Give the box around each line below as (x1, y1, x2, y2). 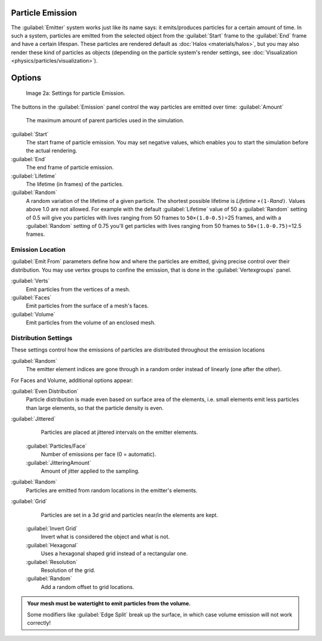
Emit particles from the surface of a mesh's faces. (26, 302, 149, 310)
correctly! (27, 619, 51, 626)
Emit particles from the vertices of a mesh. (26, 285, 131, 292)
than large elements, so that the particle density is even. (26, 404, 164, 411)
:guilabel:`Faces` (11, 294, 52, 301)
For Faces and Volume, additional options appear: (11, 377, 134, 384)
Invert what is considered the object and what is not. (41, 533, 170, 540)
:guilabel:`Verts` (11, 278, 50, 285)
